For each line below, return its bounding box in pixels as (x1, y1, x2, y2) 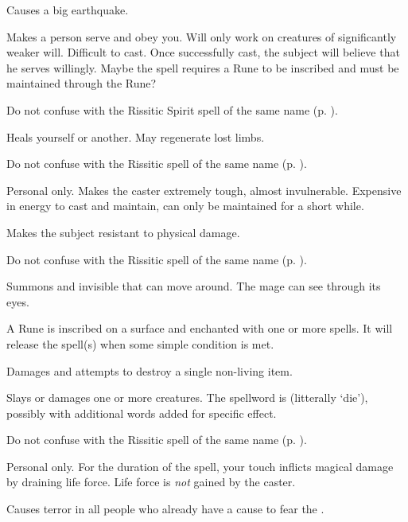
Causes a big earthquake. (6, 2, 129, 18)
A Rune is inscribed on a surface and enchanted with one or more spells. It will (6, 320, 393, 337)
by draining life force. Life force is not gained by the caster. (6, 473, 296, 490)
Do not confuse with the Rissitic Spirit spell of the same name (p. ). (6, 101, 338, 118)
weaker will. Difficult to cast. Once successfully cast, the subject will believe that (6, 44, 400, 60)
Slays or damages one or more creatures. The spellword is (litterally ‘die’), (6, 389, 368, 406)
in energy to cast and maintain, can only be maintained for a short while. (6, 197, 364, 214)
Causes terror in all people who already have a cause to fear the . (6, 501, 324, 517)
